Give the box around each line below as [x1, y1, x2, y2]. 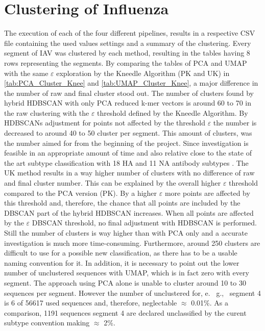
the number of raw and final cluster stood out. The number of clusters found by [4, 87, 254, 98]
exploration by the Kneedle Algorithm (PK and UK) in [56, 67, 230, 78]
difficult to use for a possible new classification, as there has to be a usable [4, 247, 237, 258]
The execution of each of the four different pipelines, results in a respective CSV [4, 28, 255, 38]
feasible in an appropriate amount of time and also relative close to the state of [4, 147, 252, 158]
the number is [213, 117, 257, 128]
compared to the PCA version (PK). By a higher [4, 187, 157, 198]
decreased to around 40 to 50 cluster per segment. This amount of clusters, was [4, 128, 252, 138]
